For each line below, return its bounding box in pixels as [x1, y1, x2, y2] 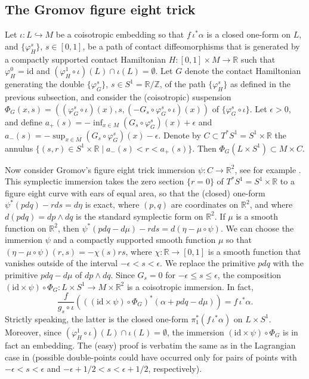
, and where [249, 198, 293, 211]
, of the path [159, 78, 206, 90]
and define [5, 115, 43, 128]
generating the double [5, 78, 85, 90]
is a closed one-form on [206, 28, 291, 41]
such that [240, 53, 276, 65]
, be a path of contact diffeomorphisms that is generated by [82, 39, 300, 52]
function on [5, 221, 47, 234]
